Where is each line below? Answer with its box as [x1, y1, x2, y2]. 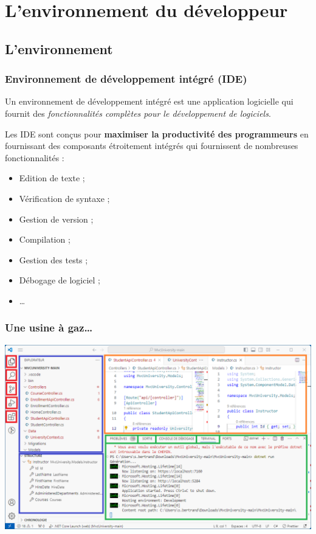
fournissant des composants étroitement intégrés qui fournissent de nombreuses [5, 139, 298, 152]
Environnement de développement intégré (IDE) [5, 71, 247, 86]
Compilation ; [19, 233, 70, 246]
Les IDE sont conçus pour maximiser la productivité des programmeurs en [5, 127, 309, 140]
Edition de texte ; [19, 172, 85, 184]
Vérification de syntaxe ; [19, 192, 110, 204]
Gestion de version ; [19, 212, 94, 225]
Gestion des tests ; [19, 253, 88, 266]
